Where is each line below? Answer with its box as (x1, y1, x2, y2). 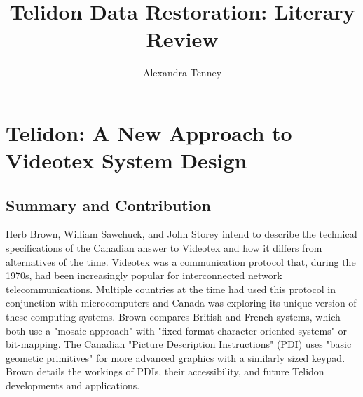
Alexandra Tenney (142, 65, 222, 80)
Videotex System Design (6, 146, 247, 175)
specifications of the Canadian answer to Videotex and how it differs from (6, 241, 322, 255)
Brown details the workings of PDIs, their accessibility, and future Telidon (6, 364, 324, 379)
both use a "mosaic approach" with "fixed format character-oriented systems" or (6, 323, 348, 337)
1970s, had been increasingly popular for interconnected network (6, 268, 282, 283)
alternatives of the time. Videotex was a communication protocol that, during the (6, 254, 356, 269)
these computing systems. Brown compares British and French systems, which (6, 309, 341, 324)
